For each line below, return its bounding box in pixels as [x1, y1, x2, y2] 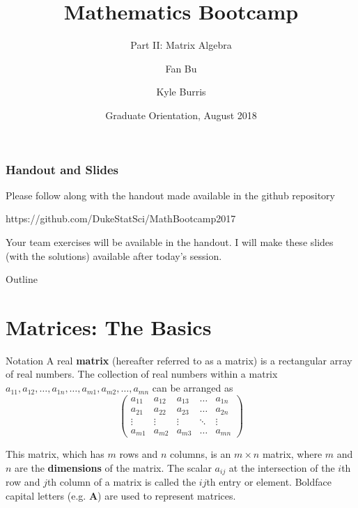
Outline [6, 272, 38, 286]
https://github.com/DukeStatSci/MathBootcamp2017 [6, 211, 236, 226]
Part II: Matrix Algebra [130, 38, 232, 52]
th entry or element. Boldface [206, 475, 332, 489]
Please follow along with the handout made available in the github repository [6, 187, 335, 202]
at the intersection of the [228, 460, 335, 475]
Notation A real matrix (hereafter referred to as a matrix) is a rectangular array [6, 353, 352, 367]
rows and [119, 447, 158, 461]
